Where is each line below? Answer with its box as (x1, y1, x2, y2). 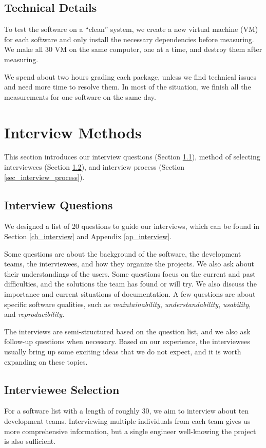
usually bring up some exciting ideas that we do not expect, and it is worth (4, 346, 241, 356)
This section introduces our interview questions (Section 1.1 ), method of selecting (4, 151, 260, 162)
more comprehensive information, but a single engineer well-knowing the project (4, 425, 256, 436)
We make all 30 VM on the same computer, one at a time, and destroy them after (4, 44, 262, 55)
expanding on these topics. (4, 356, 88, 367)
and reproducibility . (4, 309, 65, 319)
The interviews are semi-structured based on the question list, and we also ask (4, 326, 251, 336)
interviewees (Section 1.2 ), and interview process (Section (4, 162, 185, 172)
